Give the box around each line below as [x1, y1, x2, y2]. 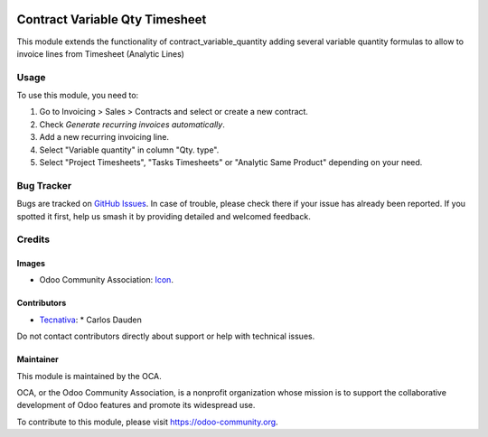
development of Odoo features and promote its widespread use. [16, 400, 256, 411]
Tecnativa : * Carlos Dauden [39, 314, 142, 325]
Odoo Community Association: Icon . [39, 274, 174, 285]
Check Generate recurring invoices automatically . [39, 118, 225, 130]
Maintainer [16, 354, 59, 365]
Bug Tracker [16, 179, 72, 191]
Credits [16, 233, 50, 246]
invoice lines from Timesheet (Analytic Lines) [16, 48, 185, 59]
